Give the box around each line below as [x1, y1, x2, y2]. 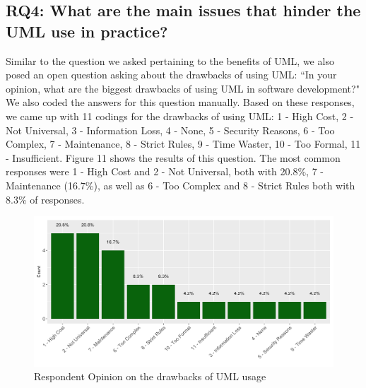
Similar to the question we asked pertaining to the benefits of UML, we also [6, 53, 334, 68]
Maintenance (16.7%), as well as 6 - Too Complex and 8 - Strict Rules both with [6, 177, 355, 192]
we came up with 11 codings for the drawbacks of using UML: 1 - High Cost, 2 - [6, 108, 354, 123]
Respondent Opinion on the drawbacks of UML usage [34, 369, 266, 384]
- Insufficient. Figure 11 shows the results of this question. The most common [6, 150, 341, 165]
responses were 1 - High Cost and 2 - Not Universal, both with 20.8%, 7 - [6, 164, 324, 179]
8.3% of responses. [6, 192, 85, 206]
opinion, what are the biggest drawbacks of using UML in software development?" [6, 81, 360, 95]
